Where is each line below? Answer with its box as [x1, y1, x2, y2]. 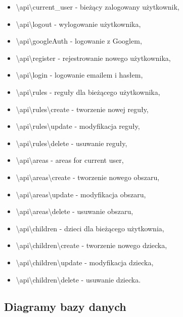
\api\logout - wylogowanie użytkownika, [16, 18, 141, 29]
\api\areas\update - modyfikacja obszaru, [16, 189, 146, 199]
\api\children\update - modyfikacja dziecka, [16, 257, 154, 267]
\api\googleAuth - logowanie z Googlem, [16, 36, 142, 46]
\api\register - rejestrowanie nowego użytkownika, [16, 52, 171, 63]
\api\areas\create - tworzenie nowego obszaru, [16, 171, 160, 182]
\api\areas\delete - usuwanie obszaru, [16, 206, 133, 217]
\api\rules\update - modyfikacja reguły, [16, 121, 140, 131]
